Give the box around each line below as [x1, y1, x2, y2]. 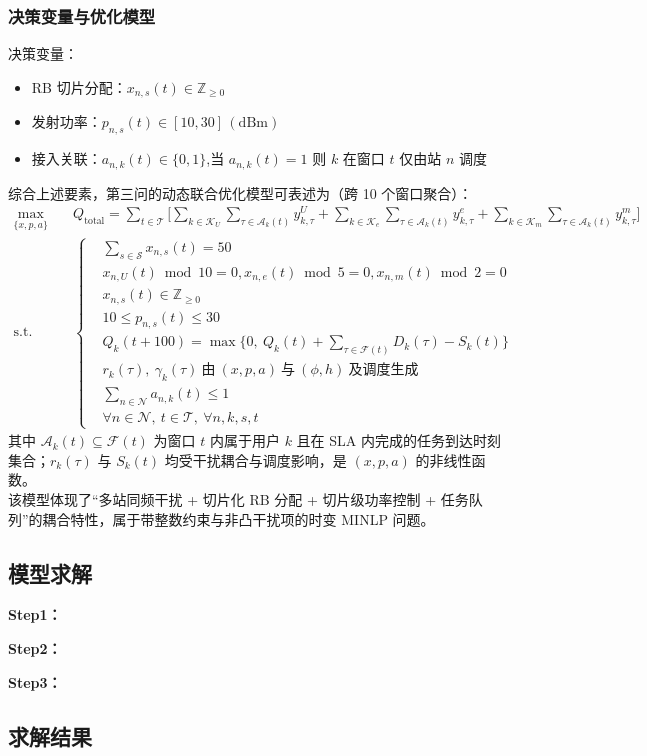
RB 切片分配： [31, 76, 127, 97]
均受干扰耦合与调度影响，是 [164, 449, 347, 470]
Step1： [8, 604, 62, 625]
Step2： [8, 637, 62, 658]
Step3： [8, 671, 62, 692]
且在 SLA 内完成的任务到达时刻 [296, 430, 501, 451]
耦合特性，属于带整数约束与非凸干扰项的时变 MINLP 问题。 [42, 508, 435, 529]
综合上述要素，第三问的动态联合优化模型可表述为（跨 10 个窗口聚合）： [8, 182, 473, 203]
